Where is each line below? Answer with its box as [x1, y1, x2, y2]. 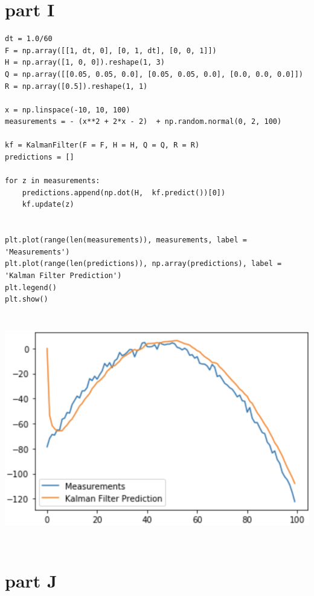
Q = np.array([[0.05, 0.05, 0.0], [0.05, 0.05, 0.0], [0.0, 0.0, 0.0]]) [5, 70, 303, 79]
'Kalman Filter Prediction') [5, 271, 122, 280]
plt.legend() [5, 283, 57, 292]
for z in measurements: [5, 177, 100, 186]
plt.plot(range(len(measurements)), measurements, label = [5, 236, 247, 245]
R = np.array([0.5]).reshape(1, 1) [5, 82, 148, 91]
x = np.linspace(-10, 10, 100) [5, 105, 130, 114]
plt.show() [5, 295, 48, 304]
